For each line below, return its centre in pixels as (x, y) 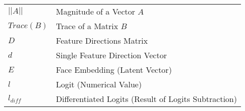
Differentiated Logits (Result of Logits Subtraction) (146, 99)
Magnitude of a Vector (96, 11)
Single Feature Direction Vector (111, 55)
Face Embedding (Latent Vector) (114, 70)
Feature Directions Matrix (102, 40)
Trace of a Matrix (87, 26)
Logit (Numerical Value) (99, 84)
